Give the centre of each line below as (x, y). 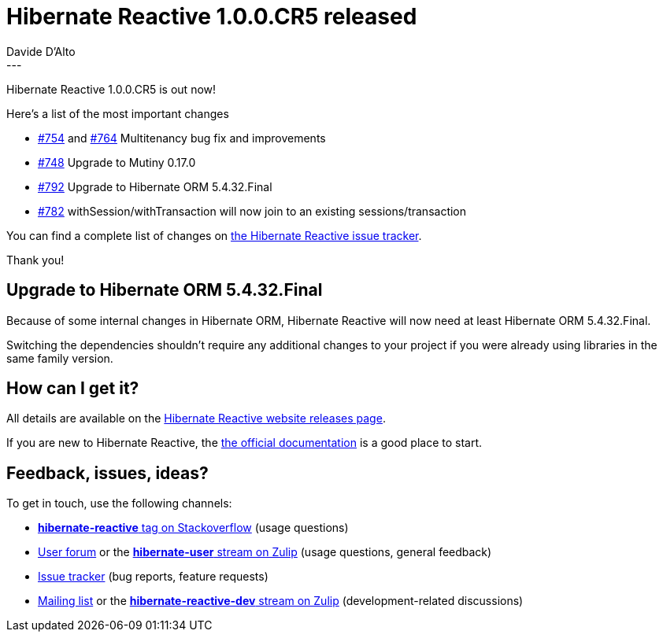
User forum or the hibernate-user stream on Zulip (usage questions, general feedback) (265, 552)
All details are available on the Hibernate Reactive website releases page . (196, 419)
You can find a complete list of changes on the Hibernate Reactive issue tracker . (214, 235)
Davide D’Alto (41, 51)
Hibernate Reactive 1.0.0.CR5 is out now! (111, 89)
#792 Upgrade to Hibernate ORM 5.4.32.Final (155, 186)
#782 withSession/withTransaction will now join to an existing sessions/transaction (252, 211)
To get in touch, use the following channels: (119, 503)
